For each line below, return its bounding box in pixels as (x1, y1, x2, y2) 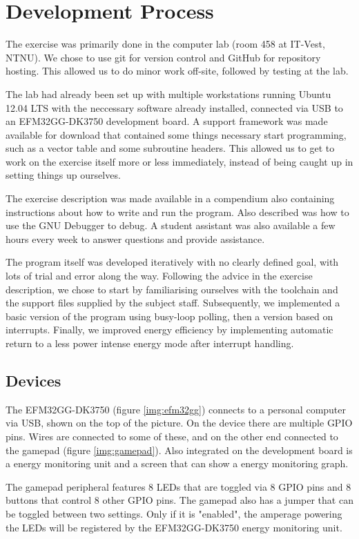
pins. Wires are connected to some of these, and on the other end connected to (6, 429, 338, 443)
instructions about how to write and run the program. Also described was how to (6, 204, 349, 219)
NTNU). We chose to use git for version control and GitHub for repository (6, 50, 321, 64)
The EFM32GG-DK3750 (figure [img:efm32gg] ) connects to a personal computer (6, 402, 347, 416)
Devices (6, 369, 61, 391)
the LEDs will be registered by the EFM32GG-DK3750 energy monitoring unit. (6, 520, 342, 534)
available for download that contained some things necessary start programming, (6, 127, 347, 141)
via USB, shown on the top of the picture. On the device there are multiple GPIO (6, 415, 353, 430)
